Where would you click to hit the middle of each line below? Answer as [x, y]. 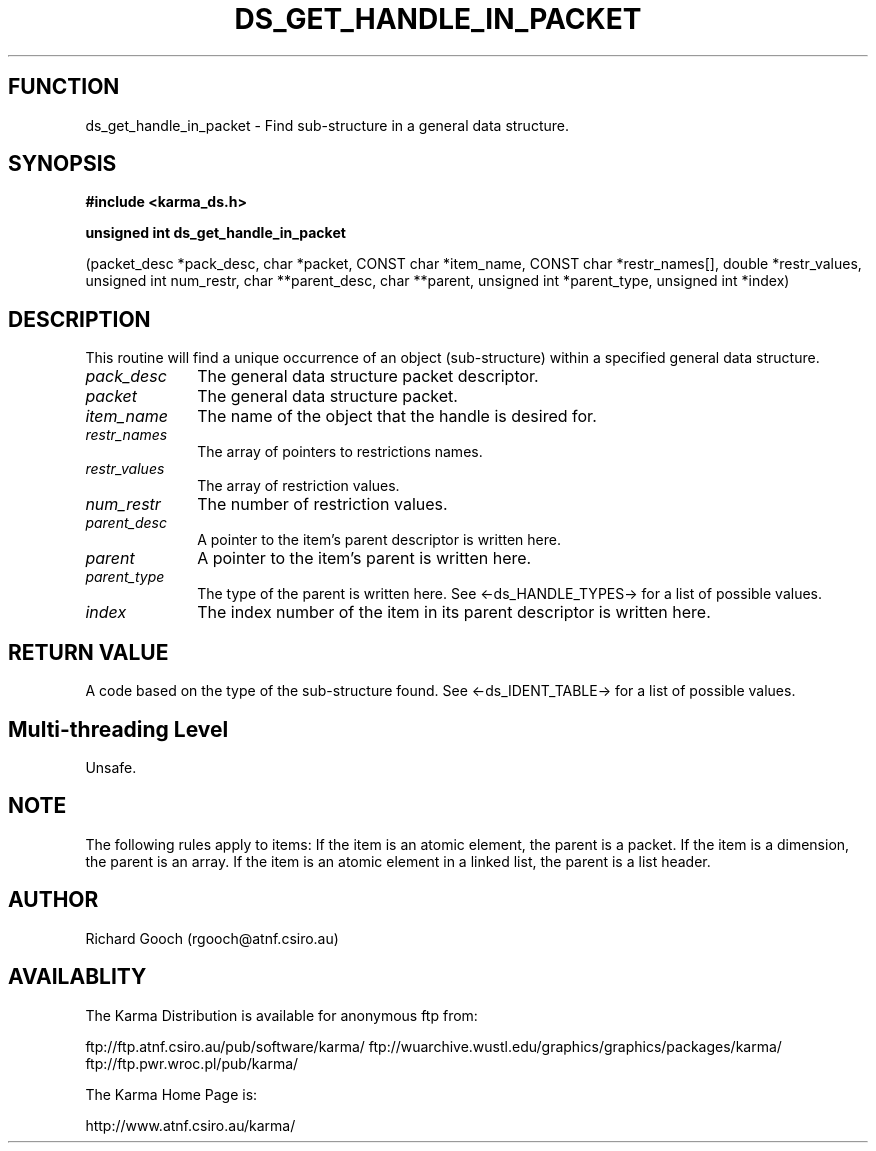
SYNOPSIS [62, 164]
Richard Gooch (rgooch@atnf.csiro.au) [212, 938]
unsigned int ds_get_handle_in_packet [215, 233]
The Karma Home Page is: [171, 1094]
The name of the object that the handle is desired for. [397, 416]
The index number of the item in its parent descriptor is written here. [454, 612]
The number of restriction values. [322, 504]
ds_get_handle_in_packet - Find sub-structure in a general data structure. [327, 125]
